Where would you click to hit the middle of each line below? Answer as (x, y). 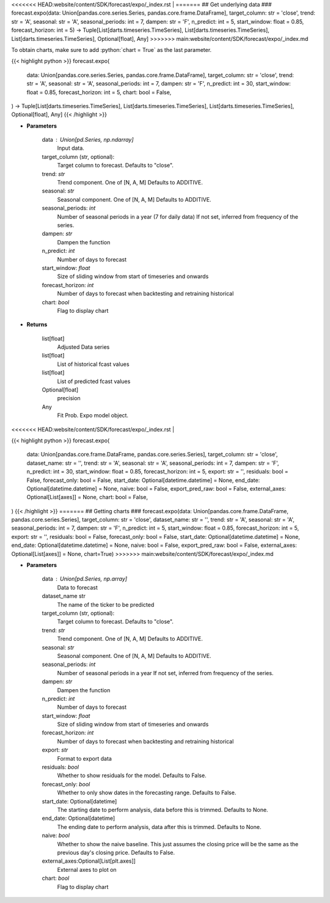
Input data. (71, 148)
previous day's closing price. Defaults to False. (116, 852)
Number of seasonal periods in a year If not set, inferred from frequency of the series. (165, 673)
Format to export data (85, 758)
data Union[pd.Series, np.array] (85, 579)
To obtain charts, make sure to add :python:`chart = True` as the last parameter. (112, 49)
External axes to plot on (87, 869)
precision (69, 398)
